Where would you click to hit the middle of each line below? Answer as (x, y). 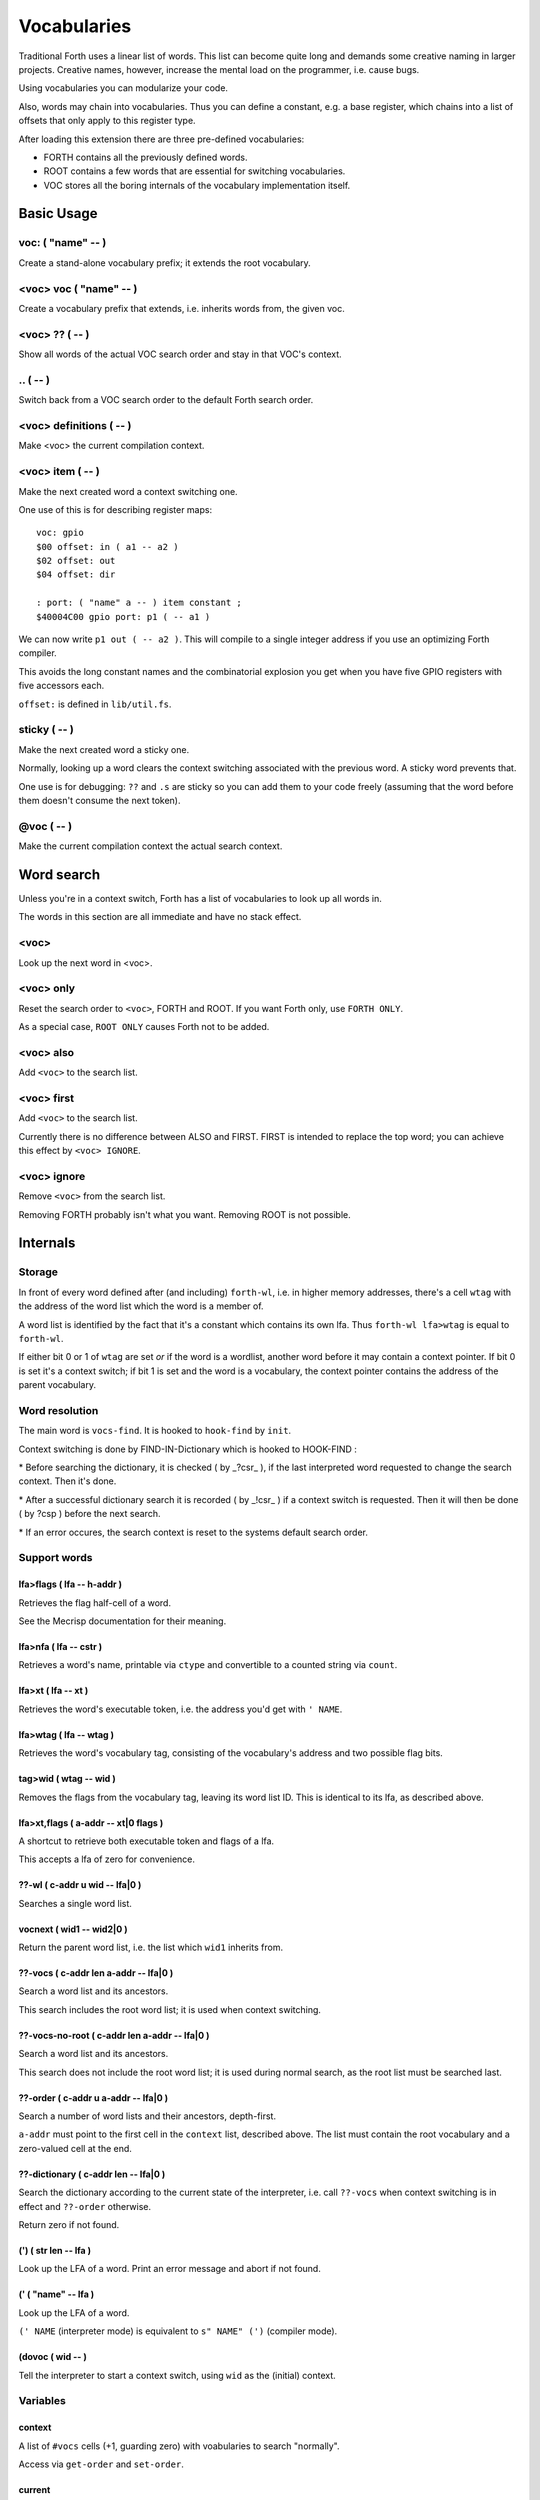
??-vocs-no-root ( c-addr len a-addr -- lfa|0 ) (114, 2035)
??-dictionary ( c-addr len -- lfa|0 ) (92, 2174)
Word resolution (58, 1410)
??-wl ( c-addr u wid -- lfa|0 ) (80, 1885)
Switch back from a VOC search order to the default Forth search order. (166, 400)
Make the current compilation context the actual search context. (150, 846)
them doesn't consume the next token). (99, 800)
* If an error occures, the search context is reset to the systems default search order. (193, 1532)
